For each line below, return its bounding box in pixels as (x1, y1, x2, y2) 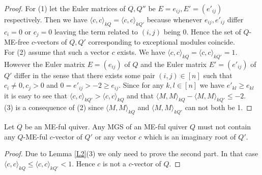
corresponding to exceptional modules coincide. (88, 37, 235, 47)
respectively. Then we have (4, 14, 88, 24)
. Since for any (119, 80, 164, 90)
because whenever (147, 14, 202, 24)
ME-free (4, 37, 30, 47)
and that (127, 90, 154, 100)
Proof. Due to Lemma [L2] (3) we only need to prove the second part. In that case (4, 148, 258, 159)
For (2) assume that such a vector (4, 46, 109, 57)
